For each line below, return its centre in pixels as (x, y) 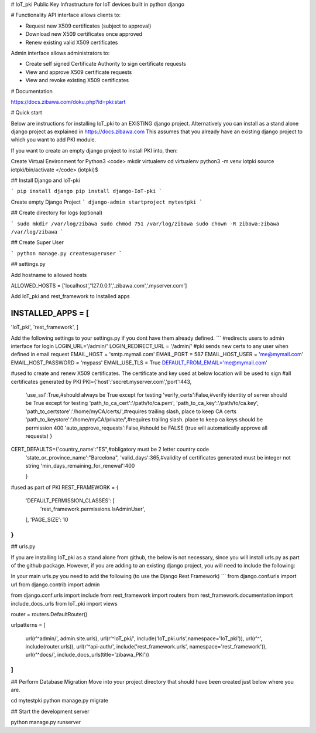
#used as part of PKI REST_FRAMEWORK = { (65, 487)
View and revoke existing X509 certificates (77, 80)
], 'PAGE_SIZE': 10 (47, 520)
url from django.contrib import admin (55, 585)
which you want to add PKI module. (54, 140)
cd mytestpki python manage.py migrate (59, 701)
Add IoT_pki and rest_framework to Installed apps (70, 296)
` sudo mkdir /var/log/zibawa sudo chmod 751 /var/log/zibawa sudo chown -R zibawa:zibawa (145, 224)
